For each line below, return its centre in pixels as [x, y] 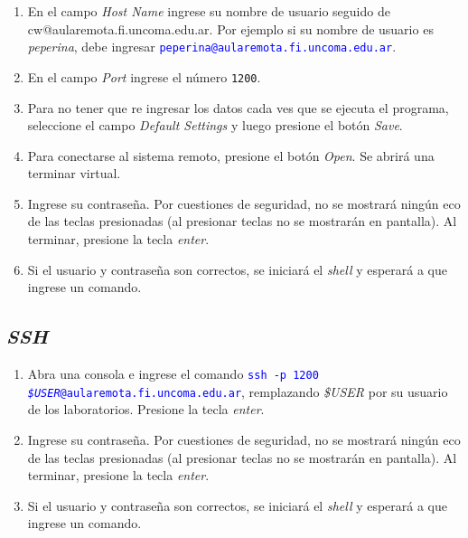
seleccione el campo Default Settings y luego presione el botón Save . [215, 125]
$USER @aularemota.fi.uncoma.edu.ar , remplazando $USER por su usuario [238, 391]
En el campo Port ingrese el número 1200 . [144, 76]
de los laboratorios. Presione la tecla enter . [146, 409]
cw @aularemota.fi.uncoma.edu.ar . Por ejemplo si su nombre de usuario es [230, 28]
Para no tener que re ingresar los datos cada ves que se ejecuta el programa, [238, 107]
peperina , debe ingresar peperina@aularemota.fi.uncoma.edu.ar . [212, 47]
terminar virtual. [74, 173]
